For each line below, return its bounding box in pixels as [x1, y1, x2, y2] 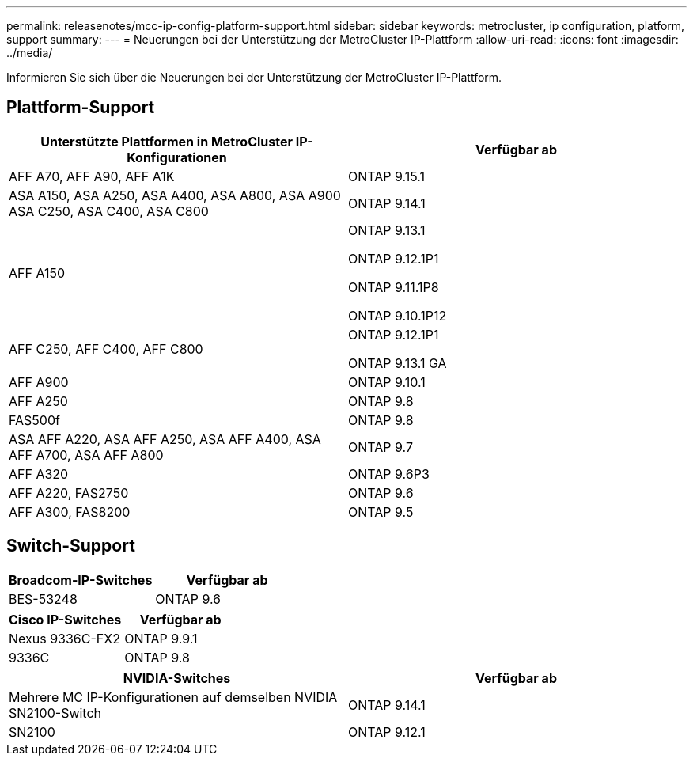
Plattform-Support [6, 97, 155, 118]
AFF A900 [9, 373, 69, 390]
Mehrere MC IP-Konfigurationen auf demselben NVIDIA [9, 688, 338, 705]
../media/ [6, 46, 53, 59]
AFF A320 [9, 465, 69, 482]
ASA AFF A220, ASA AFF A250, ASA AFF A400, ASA [9, 430, 321, 447]
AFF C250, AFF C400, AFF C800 [9, 340, 203, 357]
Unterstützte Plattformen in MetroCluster [40, 133, 293, 150]
